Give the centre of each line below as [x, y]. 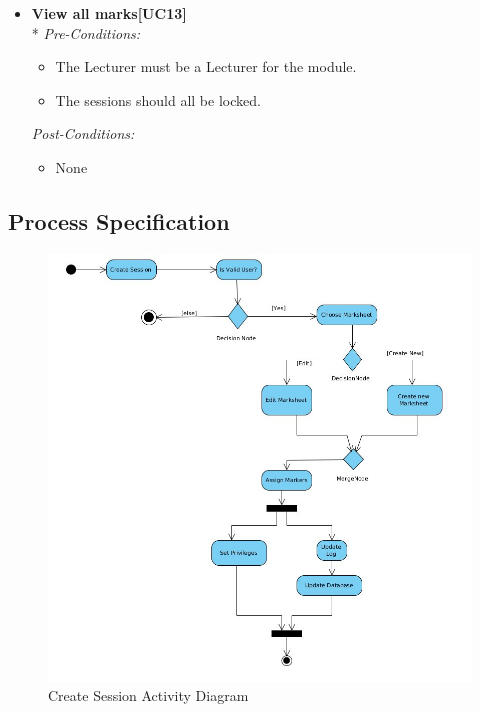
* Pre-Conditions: [86, 32]
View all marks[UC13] [109, 13]
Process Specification [119, 220]
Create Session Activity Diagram [148, 695]
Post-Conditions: [83, 133]
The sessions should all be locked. [158, 99]
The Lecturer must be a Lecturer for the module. [206, 66]
